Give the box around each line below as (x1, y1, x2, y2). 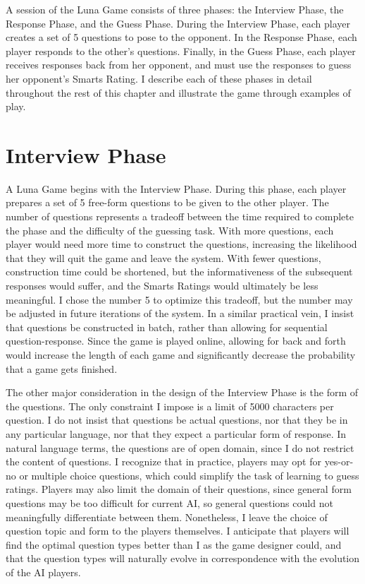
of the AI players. (6, 564, 81, 579)
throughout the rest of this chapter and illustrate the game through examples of (6, 85, 351, 100)
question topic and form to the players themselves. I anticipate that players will (6, 523, 349, 538)
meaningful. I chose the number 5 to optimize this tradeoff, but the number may (6, 292, 353, 306)
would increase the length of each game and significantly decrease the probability (6, 347, 356, 362)
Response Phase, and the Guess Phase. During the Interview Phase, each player (6, 16, 350, 30)
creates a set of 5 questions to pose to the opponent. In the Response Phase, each (6, 30, 357, 44)
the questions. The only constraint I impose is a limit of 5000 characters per (6, 398, 334, 413)
